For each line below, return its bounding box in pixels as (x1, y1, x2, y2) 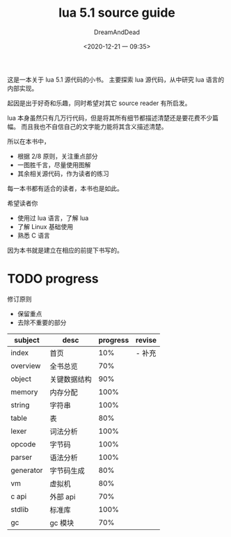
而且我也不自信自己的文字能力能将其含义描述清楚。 (20, 122, 168, 130)
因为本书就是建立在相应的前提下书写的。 (7, 246, 123, 254)
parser (10, 452, 33, 462)
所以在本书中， (7, 137, 50, 146)
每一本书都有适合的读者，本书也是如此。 (7, 184, 123, 192)
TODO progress (7, 271, 99, 287)
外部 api (49, 492, 76, 501)
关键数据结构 (49, 374, 92, 384)
